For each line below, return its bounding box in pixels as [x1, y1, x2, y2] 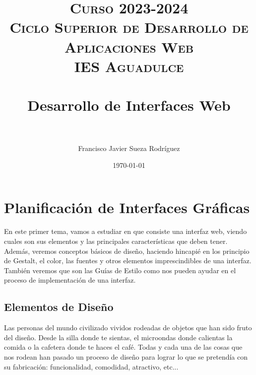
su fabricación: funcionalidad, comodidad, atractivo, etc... [4, 361, 179, 372]
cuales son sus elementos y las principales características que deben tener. [4, 235, 228, 246]
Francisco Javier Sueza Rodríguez [78, 143, 180, 153]
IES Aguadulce [74, 56, 184, 76]
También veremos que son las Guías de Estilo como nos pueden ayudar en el [4, 265, 236, 275]
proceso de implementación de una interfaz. [4, 275, 136, 285]
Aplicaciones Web [64, 36, 193, 57]
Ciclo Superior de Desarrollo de [9, 17, 249, 37]
